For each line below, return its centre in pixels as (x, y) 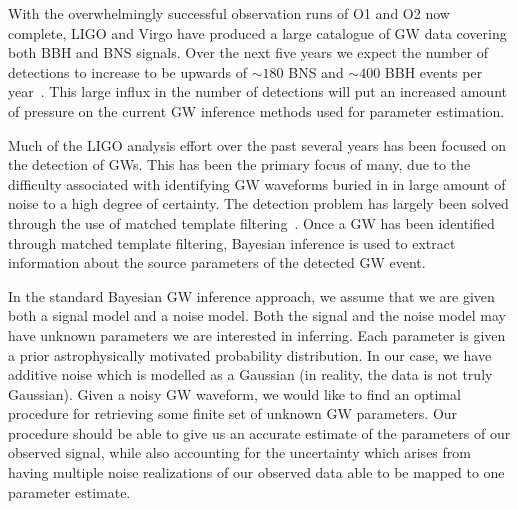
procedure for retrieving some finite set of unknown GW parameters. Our (233, 413)
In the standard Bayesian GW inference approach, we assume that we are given (251, 295)
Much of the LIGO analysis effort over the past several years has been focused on (257, 144)
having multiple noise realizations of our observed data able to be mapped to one (256, 472)
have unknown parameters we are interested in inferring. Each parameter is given (257, 334)
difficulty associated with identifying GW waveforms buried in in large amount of (257, 183)
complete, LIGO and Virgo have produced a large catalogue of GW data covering (257, 32)
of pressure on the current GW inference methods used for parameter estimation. (256, 110)
